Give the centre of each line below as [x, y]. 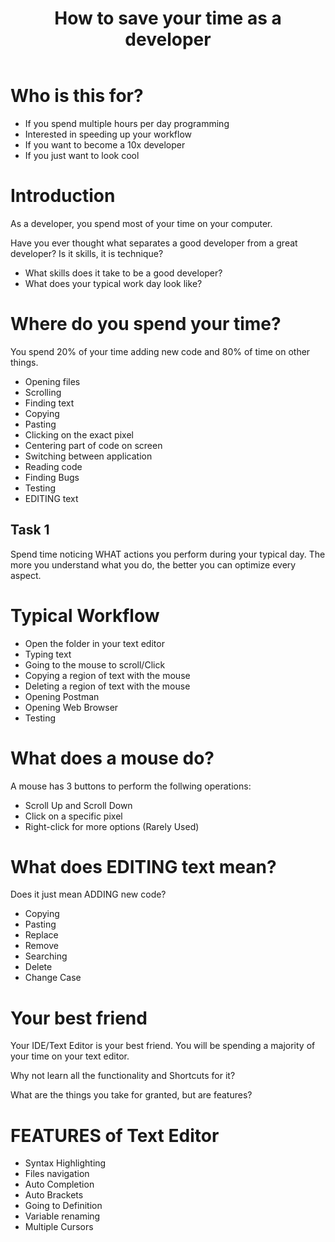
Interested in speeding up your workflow [108, 134]
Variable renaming [62, 1216]
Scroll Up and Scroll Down [78, 805]
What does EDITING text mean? [143, 866]
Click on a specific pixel [73, 816]
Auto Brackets [54, 1195]
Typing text [48, 654]
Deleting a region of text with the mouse [107, 686]
